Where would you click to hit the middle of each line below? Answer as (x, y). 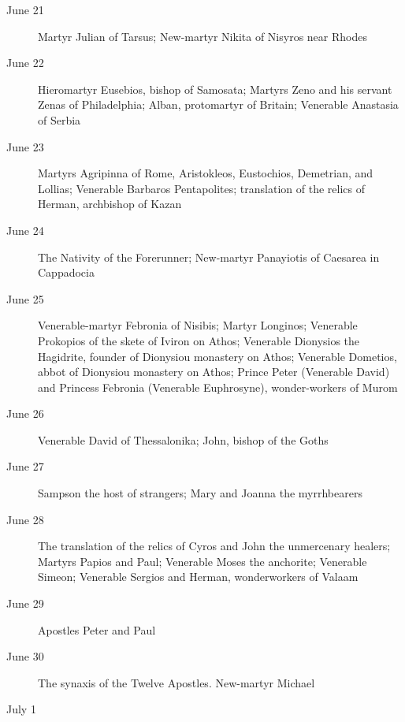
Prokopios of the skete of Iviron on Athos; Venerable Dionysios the (199, 340)
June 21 (25, 9)
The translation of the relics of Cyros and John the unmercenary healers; (214, 546)
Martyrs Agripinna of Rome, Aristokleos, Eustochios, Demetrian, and (206, 173)
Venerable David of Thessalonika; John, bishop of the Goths (183, 439)
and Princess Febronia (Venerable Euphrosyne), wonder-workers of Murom (218, 387)
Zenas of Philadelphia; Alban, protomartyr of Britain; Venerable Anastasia (218, 104)
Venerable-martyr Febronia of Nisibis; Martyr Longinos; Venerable (198, 325)
